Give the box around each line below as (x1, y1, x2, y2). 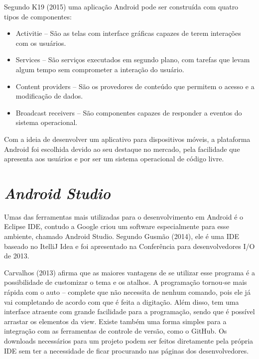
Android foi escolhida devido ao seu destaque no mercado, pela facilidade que (4, 143, 240, 154)
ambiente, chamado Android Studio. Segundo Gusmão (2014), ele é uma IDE (4, 231, 239, 241)
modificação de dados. (15, 91, 83, 101)
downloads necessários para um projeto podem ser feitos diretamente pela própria (4, 335, 254, 346)
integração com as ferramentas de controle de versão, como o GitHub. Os (4, 326, 227, 336)
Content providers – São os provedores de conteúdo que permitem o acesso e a (15, 81, 255, 91)
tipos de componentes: (4, 11, 72, 21)
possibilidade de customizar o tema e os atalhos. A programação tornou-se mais (4, 277, 247, 287)
